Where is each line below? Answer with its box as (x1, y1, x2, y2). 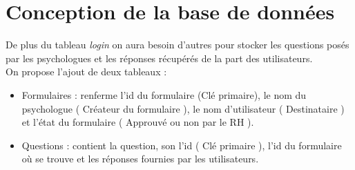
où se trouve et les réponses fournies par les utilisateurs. (21, 151, 259, 166)
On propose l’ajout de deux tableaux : (6, 64, 167, 79)
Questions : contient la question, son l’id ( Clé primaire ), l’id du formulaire (21, 138, 342, 152)
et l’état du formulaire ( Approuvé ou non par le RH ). (21, 115, 254, 129)
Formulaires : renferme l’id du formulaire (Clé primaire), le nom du (21, 87, 307, 102)
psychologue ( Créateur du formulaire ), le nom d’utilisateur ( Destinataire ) (21, 101, 345, 115)
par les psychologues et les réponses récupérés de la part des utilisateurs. (6, 50, 313, 65)
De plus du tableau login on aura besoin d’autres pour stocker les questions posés (6, 37, 349, 52)
